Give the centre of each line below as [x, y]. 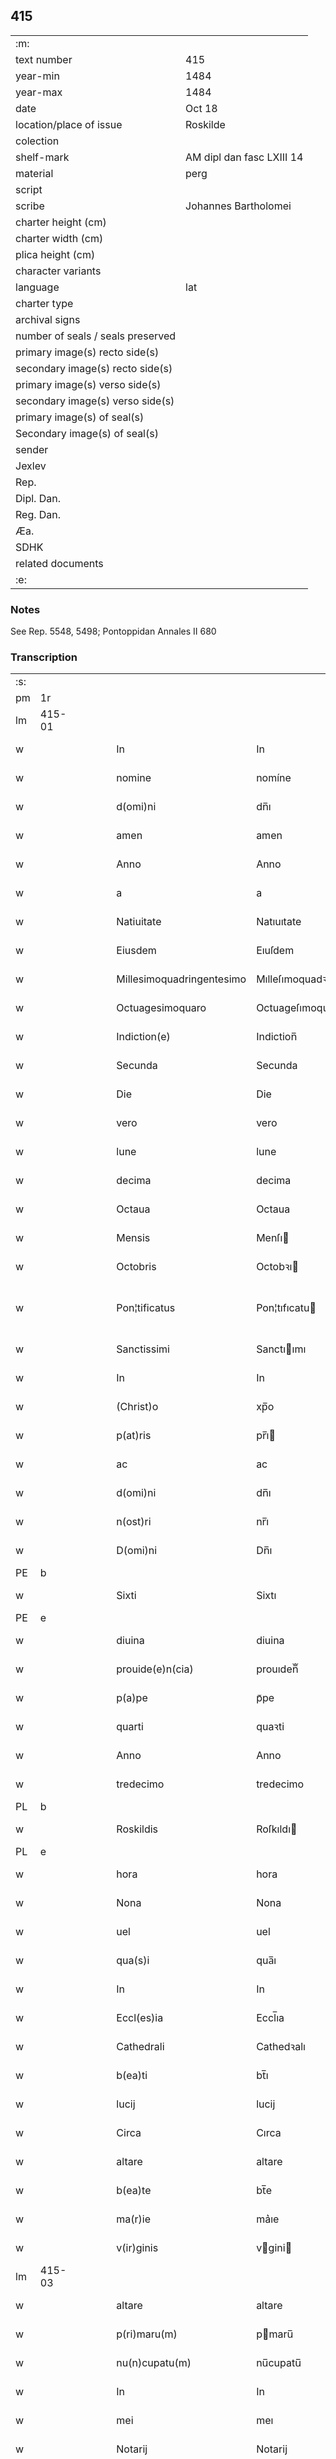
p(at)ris [134, 1436]
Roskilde [205, 124]
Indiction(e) [143, 1037]
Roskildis [137, 1829]
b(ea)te [134, 2191]
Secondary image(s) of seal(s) [87, 433]
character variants [58, 271]
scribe [30, 206]
